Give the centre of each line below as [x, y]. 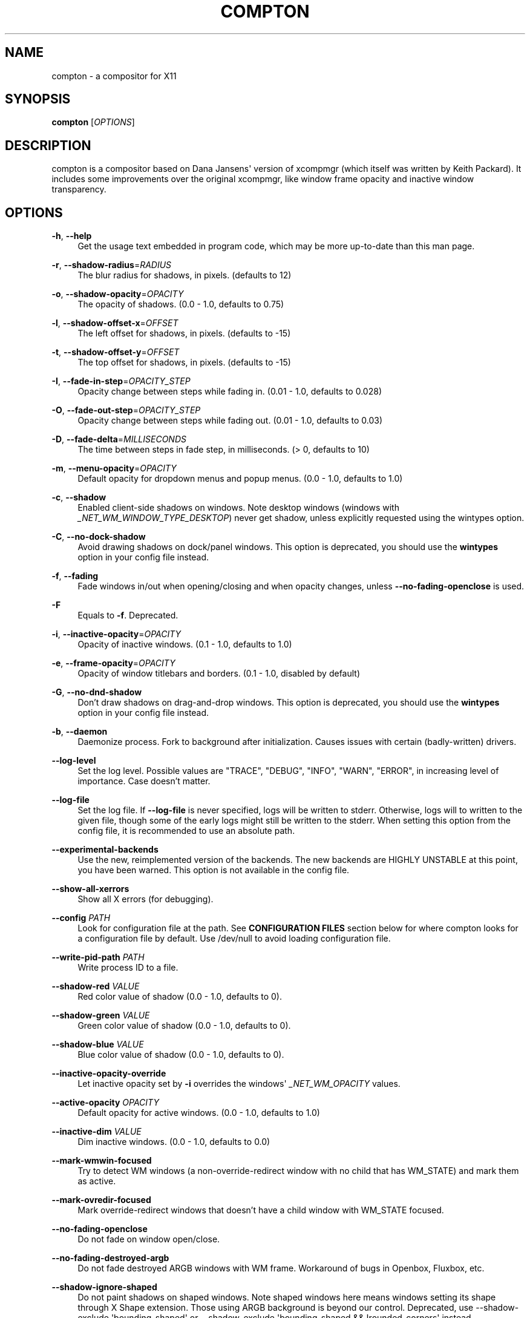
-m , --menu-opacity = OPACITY [114, 468]
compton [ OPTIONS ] [93, 122]
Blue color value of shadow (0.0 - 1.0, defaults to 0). [181, 1055]
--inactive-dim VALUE [97, 1132]
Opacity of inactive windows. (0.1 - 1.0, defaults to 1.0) [185, 644]
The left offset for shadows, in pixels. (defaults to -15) [184, 333]
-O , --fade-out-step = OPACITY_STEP [126, 410]
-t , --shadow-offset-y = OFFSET [116, 352]
